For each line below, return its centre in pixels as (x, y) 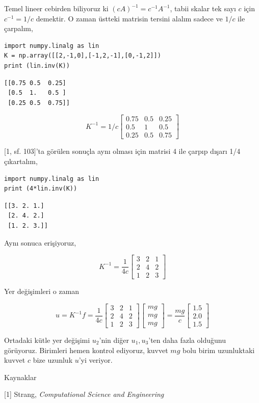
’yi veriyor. (96, 360)
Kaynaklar (20, 377)
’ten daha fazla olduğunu (187, 340)
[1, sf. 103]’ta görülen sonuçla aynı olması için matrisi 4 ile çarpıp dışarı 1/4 (122, 151)
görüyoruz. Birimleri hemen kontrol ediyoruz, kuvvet (86, 350)
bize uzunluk (53, 360)
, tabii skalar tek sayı (203, 8)
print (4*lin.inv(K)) (41, 189)
